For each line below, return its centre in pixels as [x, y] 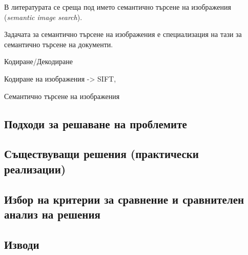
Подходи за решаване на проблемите [96, 123]
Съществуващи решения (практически [101, 154]
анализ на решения [52, 214]
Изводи [22, 244]
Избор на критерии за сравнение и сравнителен [124, 199]
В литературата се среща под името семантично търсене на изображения [118, 7]
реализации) [35, 169]
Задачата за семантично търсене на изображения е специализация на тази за [123, 34]
